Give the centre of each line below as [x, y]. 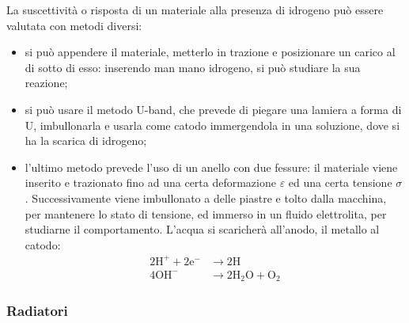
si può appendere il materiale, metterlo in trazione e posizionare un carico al [210, 52]
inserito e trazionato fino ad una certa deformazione [150, 182]
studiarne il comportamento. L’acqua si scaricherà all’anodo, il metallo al [202, 229]
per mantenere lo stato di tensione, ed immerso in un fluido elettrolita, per [206, 213]
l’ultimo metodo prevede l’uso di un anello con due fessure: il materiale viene [211, 167]
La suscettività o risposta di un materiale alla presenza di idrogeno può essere [195, 9]
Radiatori [37, 311]
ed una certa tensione [340, 182]
